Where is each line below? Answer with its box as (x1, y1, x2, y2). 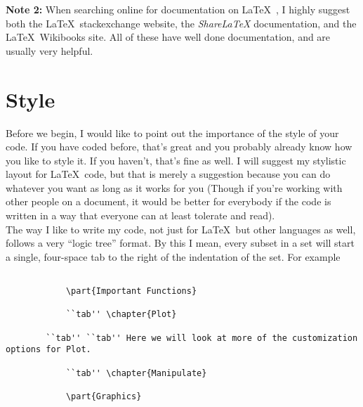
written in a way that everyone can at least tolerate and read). (6, 208, 275, 223)
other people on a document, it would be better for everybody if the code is (6, 194, 331, 209)
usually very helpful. (6, 43, 93, 58)
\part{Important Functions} (65, 286, 197, 297)
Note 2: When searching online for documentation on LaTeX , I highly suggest (6, 2, 350, 16)
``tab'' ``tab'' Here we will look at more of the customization (46, 332, 358, 343)
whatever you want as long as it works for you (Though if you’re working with (6, 180, 343, 195)
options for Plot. (6, 344, 91, 355)
